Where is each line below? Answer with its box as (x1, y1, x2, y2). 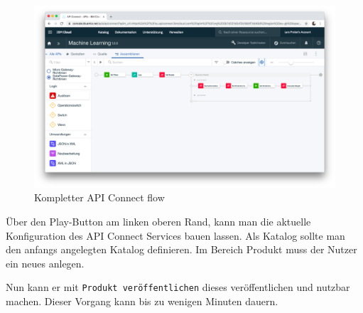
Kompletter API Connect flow (34, 190, 165, 205)
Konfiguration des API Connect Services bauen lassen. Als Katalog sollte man (6, 228, 345, 243)
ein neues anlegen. (6, 255, 85, 270)
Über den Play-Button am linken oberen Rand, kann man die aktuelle (6, 214, 311, 229)
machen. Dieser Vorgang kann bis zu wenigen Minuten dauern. (6, 294, 278, 309)
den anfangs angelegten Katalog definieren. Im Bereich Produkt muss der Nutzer (6, 242, 357, 257)
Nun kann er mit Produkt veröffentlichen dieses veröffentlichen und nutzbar (6, 280, 350, 295)
